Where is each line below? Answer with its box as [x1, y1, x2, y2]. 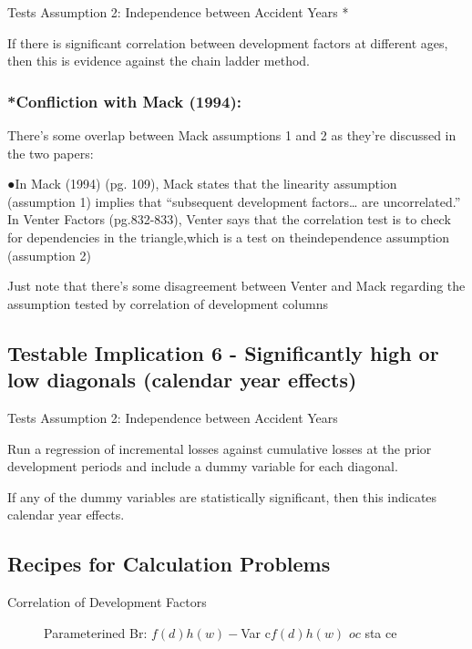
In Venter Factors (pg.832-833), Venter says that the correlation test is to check [7, 210, 451, 229]
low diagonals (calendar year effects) [7, 366, 357, 394]
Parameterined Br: [44, 623, 148, 642]
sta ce [364, 623, 397, 642]
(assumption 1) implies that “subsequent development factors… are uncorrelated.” [7, 191, 461, 211]
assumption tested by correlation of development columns [7, 294, 328, 313]
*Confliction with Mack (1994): [7, 89, 241, 112]
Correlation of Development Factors [7, 592, 207, 612]
